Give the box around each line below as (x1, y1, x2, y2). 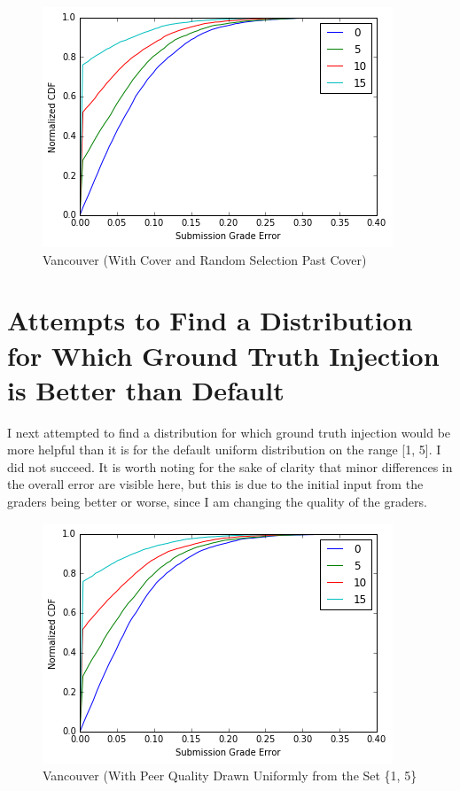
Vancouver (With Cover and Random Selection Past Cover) (43, 250, 367, 268)
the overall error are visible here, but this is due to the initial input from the (7, 475, 424, 493)
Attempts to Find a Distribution (7, 302, 413, 338)
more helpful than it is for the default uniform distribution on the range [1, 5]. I (7, 440, 441, 459)
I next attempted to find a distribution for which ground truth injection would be (7, 423, 451, 441)
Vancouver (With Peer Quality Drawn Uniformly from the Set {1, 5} (43, 766, 417, 785)
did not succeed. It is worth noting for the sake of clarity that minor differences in (7, 457, 453, 476)
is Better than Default (7, 371, 285, 407)
